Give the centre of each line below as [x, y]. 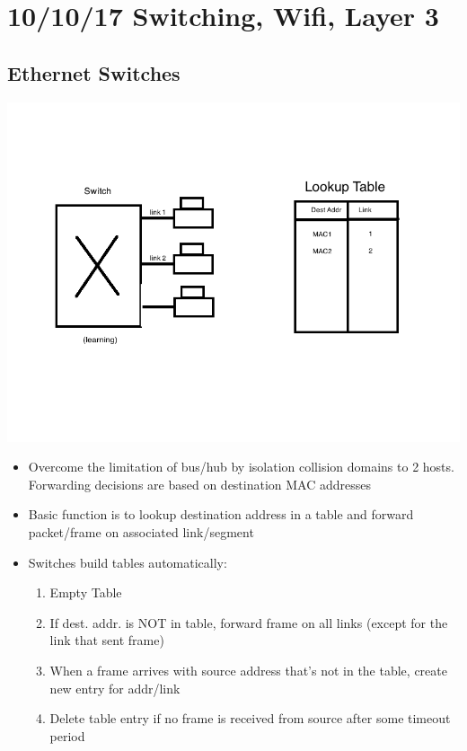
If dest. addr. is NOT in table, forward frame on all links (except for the [249, 622]
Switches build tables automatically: [128, 562]
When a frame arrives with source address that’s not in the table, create [248, 670]
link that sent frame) [107, 640]
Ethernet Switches [94, 72]
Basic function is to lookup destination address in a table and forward [221, 514]
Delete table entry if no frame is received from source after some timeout [250, 718]
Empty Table [86, 592]
